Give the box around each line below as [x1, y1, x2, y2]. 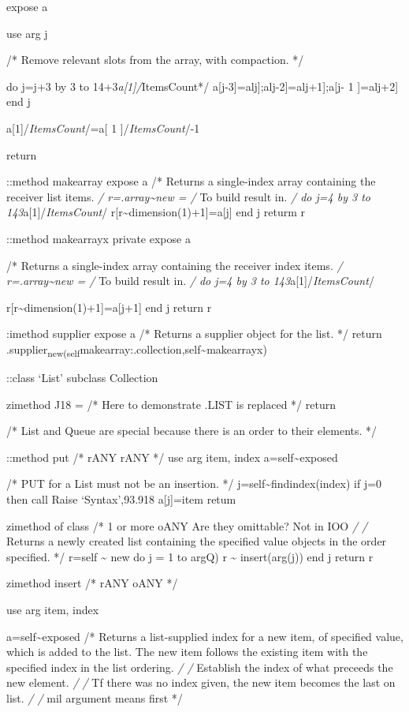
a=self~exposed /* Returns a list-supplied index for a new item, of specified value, [6, 628, 403, 644]
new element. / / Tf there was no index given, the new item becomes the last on [6, 674, 396, 691]
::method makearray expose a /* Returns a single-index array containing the [6, 173, 376, 189]
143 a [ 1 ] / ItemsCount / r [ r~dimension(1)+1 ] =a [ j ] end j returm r [6, 204, 306, 220]
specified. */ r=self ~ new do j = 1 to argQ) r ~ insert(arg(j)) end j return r [6, 548, 374, 564]
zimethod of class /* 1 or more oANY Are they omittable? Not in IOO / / [6, 517, 368, 534]
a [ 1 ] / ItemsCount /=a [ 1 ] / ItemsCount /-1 [6, 119, 200, 136]
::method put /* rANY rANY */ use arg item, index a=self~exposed [6, 448, 338, 465]
